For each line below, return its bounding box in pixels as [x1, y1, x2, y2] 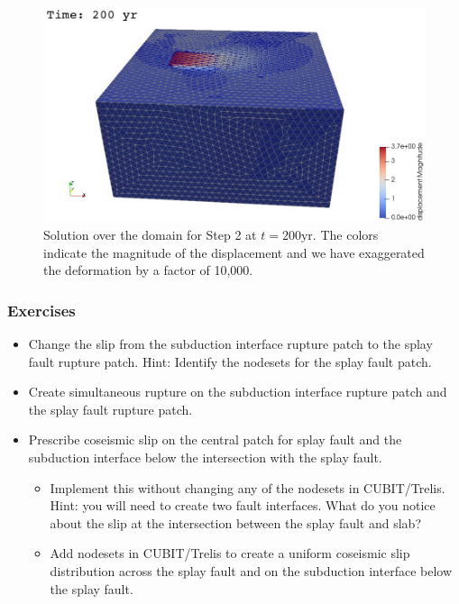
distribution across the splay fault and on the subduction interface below [50, 562, 453, 581]
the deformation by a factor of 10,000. [43, 261, 253, 279]
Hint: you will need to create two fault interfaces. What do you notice [50, 496, 436, 515]
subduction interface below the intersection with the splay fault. [28, 448, 382, 467]
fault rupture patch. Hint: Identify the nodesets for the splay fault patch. [28, 352, 432, 371]
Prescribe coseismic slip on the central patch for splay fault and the [28, 430, 402, 449]
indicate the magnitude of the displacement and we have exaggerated [43, 243, 425, 261]
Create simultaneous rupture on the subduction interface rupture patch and [28, 382, 447, 401]
